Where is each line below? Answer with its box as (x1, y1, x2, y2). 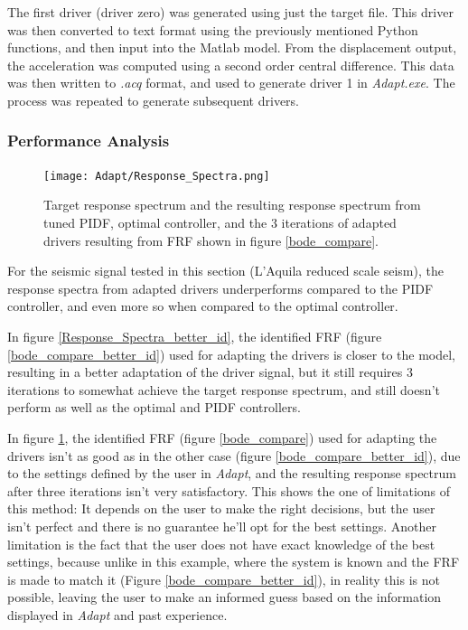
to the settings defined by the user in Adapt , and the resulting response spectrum (7, 464, 456, 483)
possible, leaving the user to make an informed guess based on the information (7, 588, 442, 606)
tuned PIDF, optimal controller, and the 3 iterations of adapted (43, 213, 397, 232)
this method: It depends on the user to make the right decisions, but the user (7, 499, 435, 518)
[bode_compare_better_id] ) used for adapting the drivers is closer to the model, (7, 344, 456, 363)
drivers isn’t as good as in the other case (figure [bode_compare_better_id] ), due (7, 446, 461, 465)
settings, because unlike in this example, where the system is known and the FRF (7, 552, 460, 571)
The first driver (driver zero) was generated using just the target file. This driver (7, 3, 454, 21)
